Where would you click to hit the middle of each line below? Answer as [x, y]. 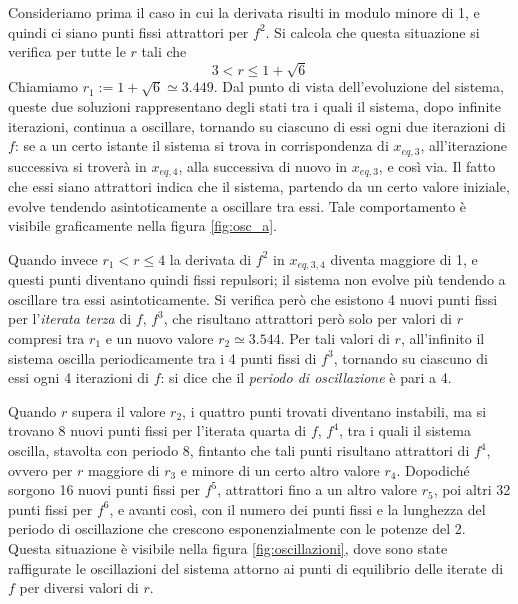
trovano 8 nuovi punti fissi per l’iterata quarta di [157, 430]
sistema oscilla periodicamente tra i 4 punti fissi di [162, 357]
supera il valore [118, 410]
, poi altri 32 [472, 489]
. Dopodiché [433, 469]
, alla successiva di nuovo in [263, 165]
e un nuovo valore [159, 338]
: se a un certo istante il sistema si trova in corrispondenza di [201, 145]
